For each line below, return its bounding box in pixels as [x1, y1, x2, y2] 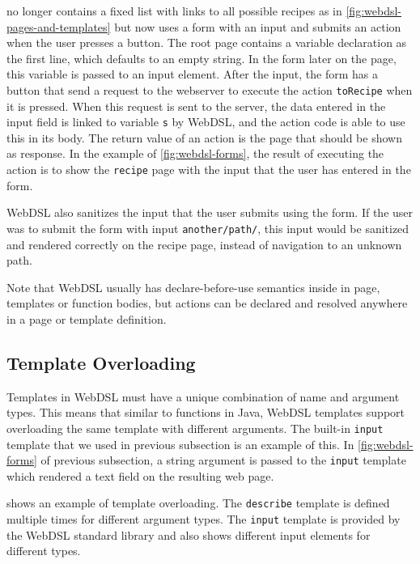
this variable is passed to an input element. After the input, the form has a [6, 66, 379, 83]
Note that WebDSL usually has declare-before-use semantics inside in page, [6, 278, 380, 295]
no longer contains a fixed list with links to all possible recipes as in [6, 2, 342, 19]
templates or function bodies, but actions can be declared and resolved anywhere [6, 295, 408, 312]
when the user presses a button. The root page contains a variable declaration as [6, 34, 407, 51]
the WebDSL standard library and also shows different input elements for [6, 526, 371, 543]
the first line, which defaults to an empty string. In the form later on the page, [6, 49, 397, 66]
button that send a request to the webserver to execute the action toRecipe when [6, 81, 413, 98]
